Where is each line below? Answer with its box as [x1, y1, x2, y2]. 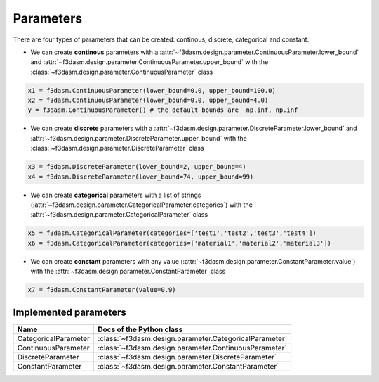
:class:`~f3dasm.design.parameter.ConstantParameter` [97, 361, 279, 371]
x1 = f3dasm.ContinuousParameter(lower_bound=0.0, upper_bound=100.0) [27, 87, 277, 94]
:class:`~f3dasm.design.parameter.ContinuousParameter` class [30, 68, 213, 76]
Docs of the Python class [97, 324, 183, 334]
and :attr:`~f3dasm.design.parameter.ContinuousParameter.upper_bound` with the [30, 58, 269, 66]
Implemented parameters [13, 306, 126, 318]
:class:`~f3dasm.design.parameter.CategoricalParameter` [97, 333, 288, 343]
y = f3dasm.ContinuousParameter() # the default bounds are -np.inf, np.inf [27, 106, 298, 114]
